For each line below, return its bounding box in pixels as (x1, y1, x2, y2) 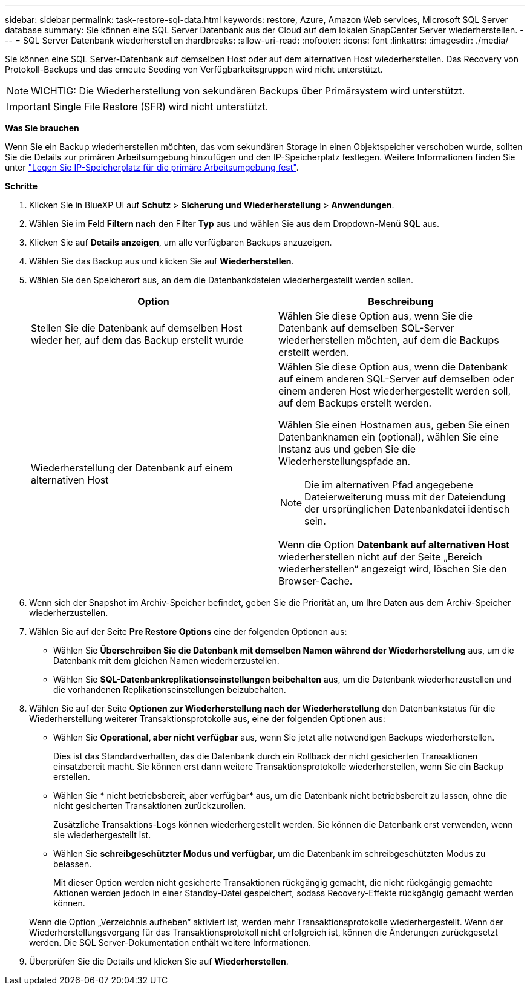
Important (7, 100, 51, 113)
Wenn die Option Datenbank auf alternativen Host (278, 539, 510, 551)
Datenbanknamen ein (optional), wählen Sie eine (278, 431, 499, 443)
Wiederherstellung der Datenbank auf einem (31, 462, 233, 474)
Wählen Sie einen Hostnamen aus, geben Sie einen (278, 419, 510, 431)
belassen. (53, 859, 92, 869)
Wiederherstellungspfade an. (278, 455, 411, 467)
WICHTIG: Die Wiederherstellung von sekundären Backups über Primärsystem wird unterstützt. (31, 85, 465, 97)
